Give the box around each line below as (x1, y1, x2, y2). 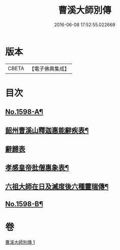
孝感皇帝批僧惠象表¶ (5, 164, 69, 172)
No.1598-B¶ (5, 200, 43, 209)
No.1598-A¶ (5, 108, 43, 116)
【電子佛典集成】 (29, 65, 70, 72)
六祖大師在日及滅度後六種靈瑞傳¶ (5, 182, 109, 191)
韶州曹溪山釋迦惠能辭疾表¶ (5, 126, 89, 134)
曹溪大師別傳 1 (5, 239, 35, 245)
